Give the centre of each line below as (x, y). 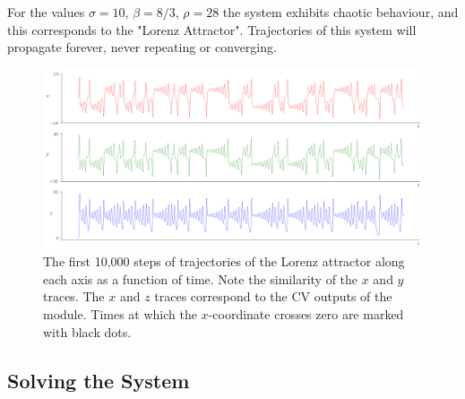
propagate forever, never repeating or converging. (142, 47)
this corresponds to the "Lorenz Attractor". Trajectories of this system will (212, 29)
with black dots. (87, 331)
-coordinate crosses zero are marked (306, 313)
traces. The (74, 296)
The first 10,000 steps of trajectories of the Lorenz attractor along (224, 261)
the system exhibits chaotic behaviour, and (340, 12)
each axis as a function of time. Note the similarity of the (201, 278)
